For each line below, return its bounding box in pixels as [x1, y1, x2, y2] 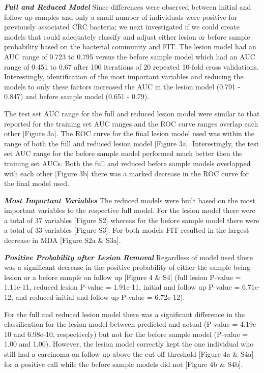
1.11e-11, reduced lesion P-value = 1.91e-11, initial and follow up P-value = [4, 282, 240, 292]
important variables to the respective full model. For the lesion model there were [4, 205, 255, 215]
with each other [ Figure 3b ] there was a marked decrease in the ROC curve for [4, 168, 249, 178]
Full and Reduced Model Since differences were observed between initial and [4, 2, 251, 12]
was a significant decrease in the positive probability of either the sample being [4, 262, 250, 272]
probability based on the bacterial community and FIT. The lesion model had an [4, 41, 256, 52]
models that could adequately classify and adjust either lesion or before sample [4, 31, 250, 42]
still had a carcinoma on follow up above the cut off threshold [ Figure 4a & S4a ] [4, 349, 254, 359]
